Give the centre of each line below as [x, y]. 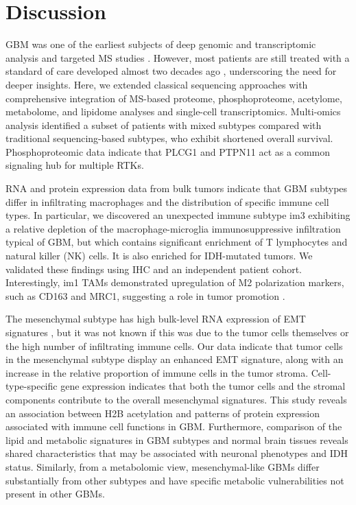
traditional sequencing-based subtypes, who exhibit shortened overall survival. [169, 138]
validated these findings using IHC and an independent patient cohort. [154, 269]
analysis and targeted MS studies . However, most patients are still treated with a [178, 57]
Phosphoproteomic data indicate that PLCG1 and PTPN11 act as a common [168, 151]
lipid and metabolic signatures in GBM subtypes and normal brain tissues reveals [177, 439]
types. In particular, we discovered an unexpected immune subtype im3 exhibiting [178, 215]
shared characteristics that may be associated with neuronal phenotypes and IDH [177, 453]
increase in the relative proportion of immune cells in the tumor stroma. [157, 372]
